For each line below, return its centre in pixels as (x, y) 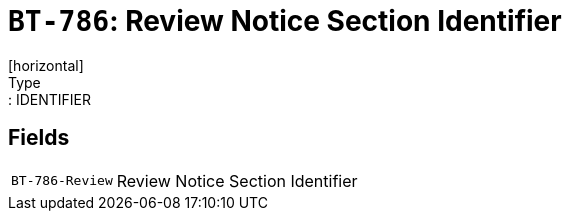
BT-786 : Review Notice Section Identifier (285, 21)
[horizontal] (46, 65)
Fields (39, 138)
